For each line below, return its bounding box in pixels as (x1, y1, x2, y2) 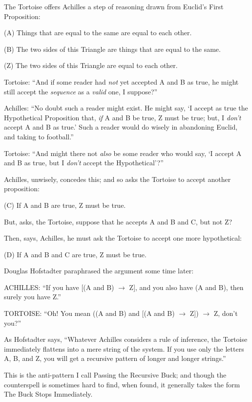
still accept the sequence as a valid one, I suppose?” (4, 86, 158, 96)
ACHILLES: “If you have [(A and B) (4, 282, 114, 292)
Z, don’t (213, 308, 238, 318)
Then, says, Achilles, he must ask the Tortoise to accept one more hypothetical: (4, 233, 242, 243)
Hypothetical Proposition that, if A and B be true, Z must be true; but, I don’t (4, 112, 241, 122)
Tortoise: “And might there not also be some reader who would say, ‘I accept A (4, 148, 242, 158)
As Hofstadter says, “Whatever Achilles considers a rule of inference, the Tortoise (4, 334, 248, 344)
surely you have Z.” (4, 291, 61, 302)
